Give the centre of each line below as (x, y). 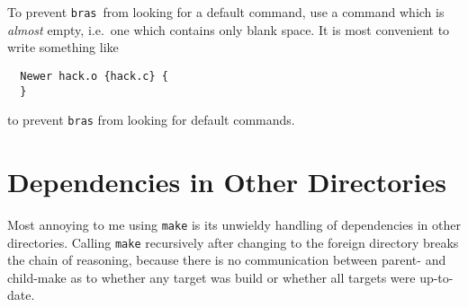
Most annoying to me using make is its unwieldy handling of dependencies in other (234, 224)
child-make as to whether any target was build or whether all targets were (211, 277)
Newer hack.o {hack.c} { (94, 76)
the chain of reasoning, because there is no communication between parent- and (227, 260)
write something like (63, 47)
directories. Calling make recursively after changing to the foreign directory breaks (233, 242)
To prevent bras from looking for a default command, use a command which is (226, 12)
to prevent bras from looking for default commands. (151, 120)
